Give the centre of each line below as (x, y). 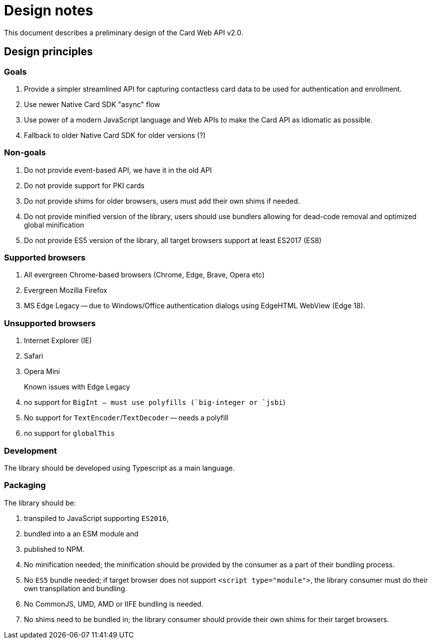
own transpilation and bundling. (75, 588)
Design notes (49, 10)
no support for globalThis (70, 433)
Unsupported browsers (50, 323)
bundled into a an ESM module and (81, 533)
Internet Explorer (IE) (58, 341)
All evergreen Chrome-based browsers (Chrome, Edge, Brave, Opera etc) (144, 275)
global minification (54, 225)
